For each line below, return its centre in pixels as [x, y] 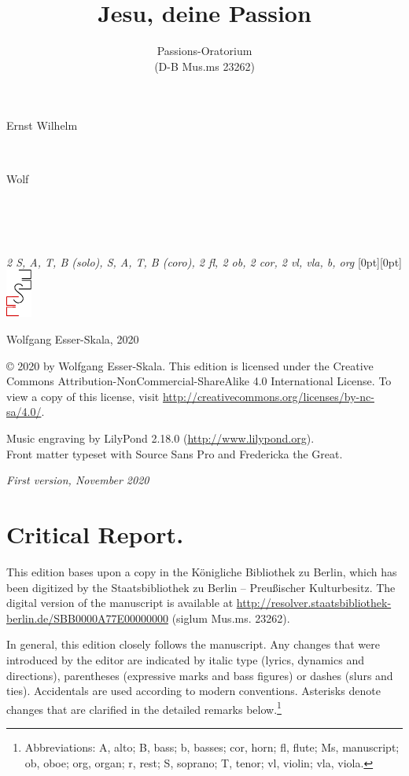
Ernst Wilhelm [42, 125]
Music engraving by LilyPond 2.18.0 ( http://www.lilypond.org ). [160, 438]
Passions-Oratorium [204, 51]
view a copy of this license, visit [83, 396]
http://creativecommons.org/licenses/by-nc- [268, 396]
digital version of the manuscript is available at [120, 603]
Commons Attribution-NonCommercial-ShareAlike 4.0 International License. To [199, 381]
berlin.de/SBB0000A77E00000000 [87, 618]
